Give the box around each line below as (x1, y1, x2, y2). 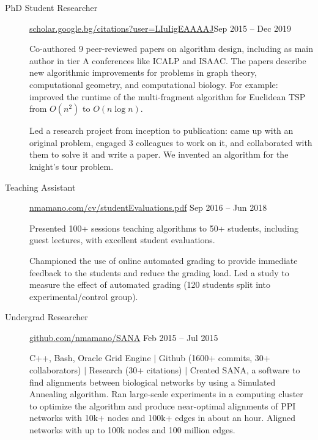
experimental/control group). (29, 290, 138, 302)
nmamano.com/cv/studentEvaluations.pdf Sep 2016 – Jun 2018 (29, 201, 267, 214)
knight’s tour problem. (29, 159, 114, 172)
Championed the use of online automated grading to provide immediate (29, 254, 298, 266)
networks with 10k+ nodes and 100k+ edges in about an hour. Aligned (29, 411, 296, 424)
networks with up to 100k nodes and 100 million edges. (29, 424, 235, 436)
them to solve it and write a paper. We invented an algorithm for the (29, 148, 289, 161)
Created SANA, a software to (190, 364, 300, 376)
